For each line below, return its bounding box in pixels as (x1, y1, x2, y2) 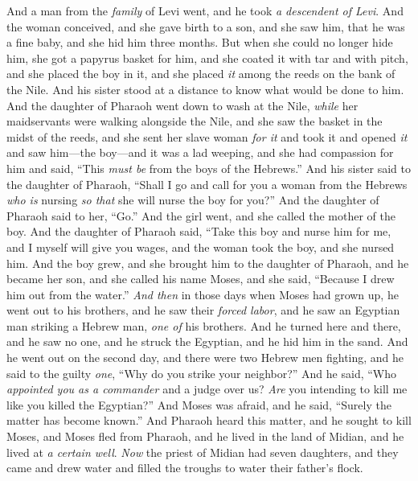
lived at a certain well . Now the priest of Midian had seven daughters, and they (6, 443, 399, 460)
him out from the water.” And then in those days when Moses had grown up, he (6, 286, 399, 302)
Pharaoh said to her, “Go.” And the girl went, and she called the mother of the (6, 207, 395, 224)
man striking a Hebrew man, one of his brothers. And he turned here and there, (6, 317, 401, 334)
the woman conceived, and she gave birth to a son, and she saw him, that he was (6, 18, 405, 35)
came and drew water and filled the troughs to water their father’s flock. (6, 459, 363, 476)
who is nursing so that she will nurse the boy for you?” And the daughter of (6, 191, 379, 208)
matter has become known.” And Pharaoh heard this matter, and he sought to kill (6, 412, 412, 429)
